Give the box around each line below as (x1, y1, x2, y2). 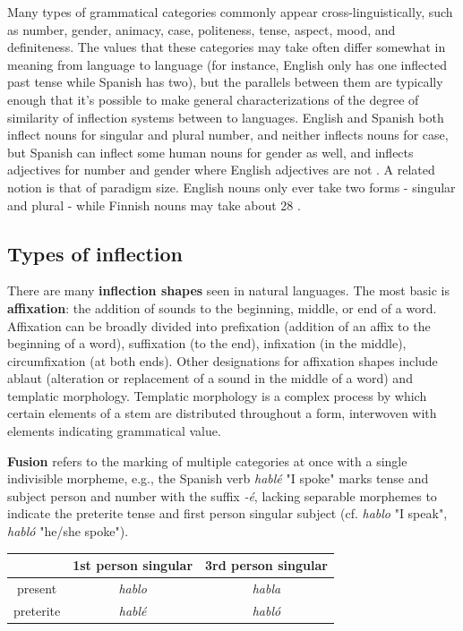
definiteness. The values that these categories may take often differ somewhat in (7, 38, 446, 56)
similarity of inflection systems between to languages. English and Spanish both (7, 107, 444, 126)
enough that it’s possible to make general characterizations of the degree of (7, 90, 419, 108)
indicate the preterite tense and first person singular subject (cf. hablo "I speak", (7, 504, 448, 523)
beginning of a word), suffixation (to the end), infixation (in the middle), (7, 334, 407, 353)
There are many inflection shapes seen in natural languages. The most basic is (7, 281, 450, 300)
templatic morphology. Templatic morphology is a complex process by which (7, 386, 427, 405)
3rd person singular (205, 556, 328, 575)
